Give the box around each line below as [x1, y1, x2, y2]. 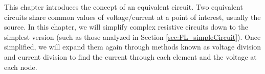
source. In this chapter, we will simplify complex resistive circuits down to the [4, 21, 248, 32]
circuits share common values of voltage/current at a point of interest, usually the [4, 11, 261, 22]
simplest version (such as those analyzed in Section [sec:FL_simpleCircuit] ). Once [4, 31, 261, 42]
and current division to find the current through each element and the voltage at [4, 51, 257, 62]
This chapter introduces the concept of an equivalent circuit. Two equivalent [4, 2, 243, 12]
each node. [4, 61, 37, 72]
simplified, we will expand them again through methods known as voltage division [4, 41, 261, 52]
